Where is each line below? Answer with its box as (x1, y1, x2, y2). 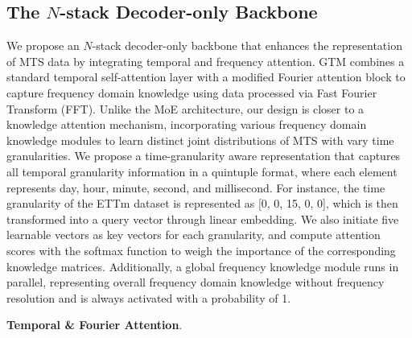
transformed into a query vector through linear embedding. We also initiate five (6, 210, 399, 227)
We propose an (6, 37, 80, 54)
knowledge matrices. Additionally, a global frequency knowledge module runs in (6, 258, 399, 274)
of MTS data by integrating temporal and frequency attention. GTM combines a (6, 52, 405, 69)
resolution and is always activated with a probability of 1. (6, 289, 291, 306)
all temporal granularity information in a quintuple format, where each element (6, 163, 398, 179)
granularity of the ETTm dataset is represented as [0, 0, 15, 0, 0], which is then (6, 195, 398, 212)
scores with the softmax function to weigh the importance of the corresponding (6, 241, 396, 258)
